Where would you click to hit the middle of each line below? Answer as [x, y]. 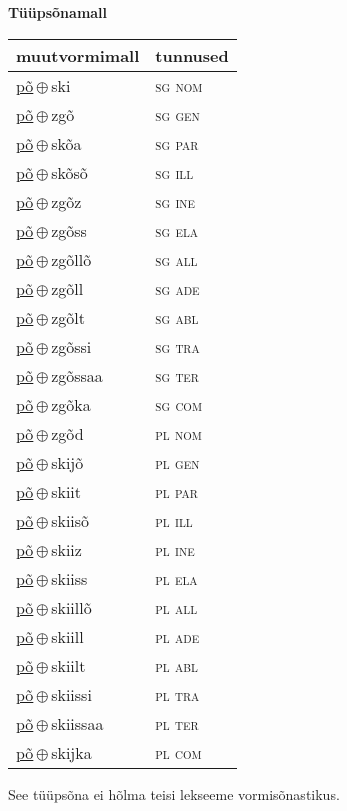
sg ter [177, 375]
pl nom [178, 433]
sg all [176, 259]
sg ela [177, 230]
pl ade [177, 636]
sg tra [177, 346]
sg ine [175, 201]
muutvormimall [78, 55]
